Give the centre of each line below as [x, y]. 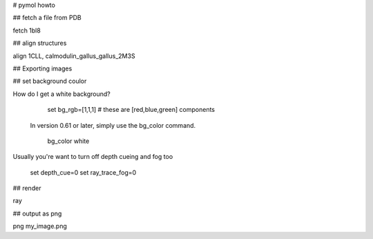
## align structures [40, 43]
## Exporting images [42, 68]
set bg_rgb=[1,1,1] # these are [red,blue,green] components [131, 110]
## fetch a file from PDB [47, 18]
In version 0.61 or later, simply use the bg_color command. [113, 125]
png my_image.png [40, 226]
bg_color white [68, 141]
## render [27, 188]
